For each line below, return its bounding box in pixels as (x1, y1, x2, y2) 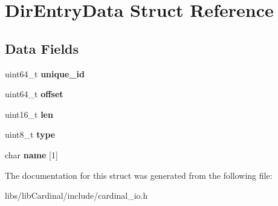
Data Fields (5, 39, 79, 57)
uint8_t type (5, 128, 56, 141)
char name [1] (5, 148, 58, 161)
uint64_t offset (5, 88, 63, 100)
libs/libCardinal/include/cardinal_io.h (5, 189, 148, 202)
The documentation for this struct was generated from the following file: (5, 169, 273, 181)
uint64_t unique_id (5, 67, 85, 80)
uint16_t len (5, 108, 53, 120)
